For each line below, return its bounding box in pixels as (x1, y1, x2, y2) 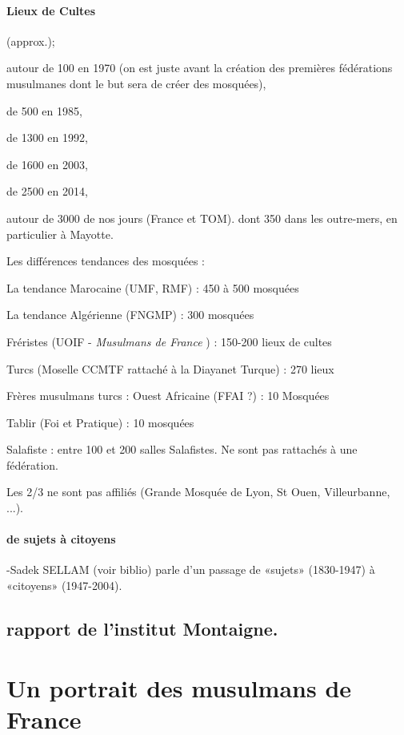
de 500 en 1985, (6, 102, 82, 119)
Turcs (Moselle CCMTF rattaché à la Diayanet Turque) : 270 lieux (6, 360, 334, 377)
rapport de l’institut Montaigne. (6, 616, 278, 641)
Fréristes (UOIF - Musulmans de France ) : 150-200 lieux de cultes (6, 333, 332, 349)
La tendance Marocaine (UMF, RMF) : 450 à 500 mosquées (6, 279, 299, 296)
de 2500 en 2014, (6, 183, 88, 200)
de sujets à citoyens (6, 531, 116, 547)
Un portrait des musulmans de (6, 671, 352, 704)
